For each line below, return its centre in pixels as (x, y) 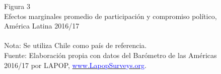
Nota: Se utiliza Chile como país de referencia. (76, 45)
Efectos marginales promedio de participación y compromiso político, (111, 16)
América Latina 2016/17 (42, 26)
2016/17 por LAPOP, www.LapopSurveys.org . (75, 65)
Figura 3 (17, 6)
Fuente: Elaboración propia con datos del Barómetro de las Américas (111, 55)
